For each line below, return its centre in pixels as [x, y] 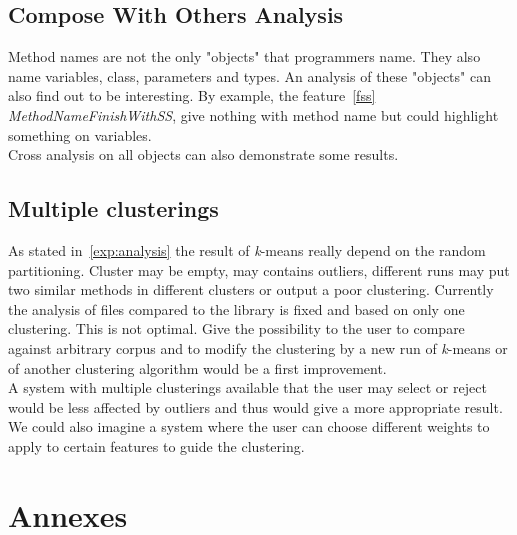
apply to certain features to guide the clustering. [156, 445]
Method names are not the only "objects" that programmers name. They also [244, 56]
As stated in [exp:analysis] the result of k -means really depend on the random [247, 249]
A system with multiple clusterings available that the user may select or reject [247, 387]
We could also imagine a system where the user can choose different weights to [249, 426]
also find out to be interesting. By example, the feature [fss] [192, 95]
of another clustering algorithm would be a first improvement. [197, 367]
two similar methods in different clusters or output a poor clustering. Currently [251, 289]
